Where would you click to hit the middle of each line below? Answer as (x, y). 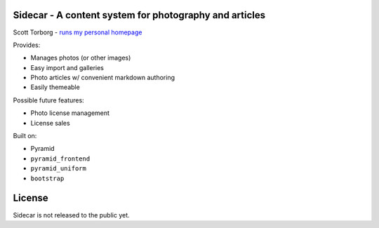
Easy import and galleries (67, 67)
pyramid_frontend (60, 159)
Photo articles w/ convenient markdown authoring (103, 78)
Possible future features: (48, 100)
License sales (50, 123)
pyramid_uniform (59, 169)
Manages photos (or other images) (81, 58)
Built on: (25, 136)
